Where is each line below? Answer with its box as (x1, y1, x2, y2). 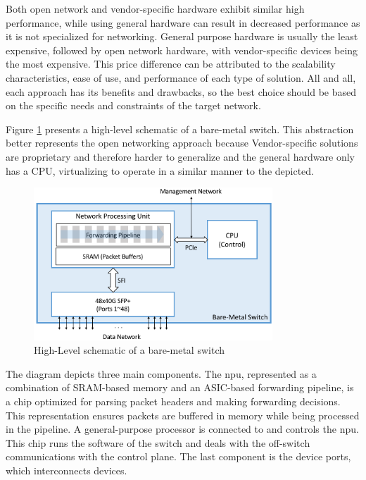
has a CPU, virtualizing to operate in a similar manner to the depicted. (6, 163, 315, 178)
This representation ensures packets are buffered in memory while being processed (6, 407, 360, 422)
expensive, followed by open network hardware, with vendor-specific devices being (6, 42, 358, 57)
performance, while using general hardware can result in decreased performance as (6, 15, 360, 30)
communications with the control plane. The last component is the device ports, (6, 449, 351, 464)
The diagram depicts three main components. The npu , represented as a (6, 366, 317, 381)
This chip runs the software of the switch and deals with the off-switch (6, 435, 310, 450)
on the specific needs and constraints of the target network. (6, 98, 261, 113)
